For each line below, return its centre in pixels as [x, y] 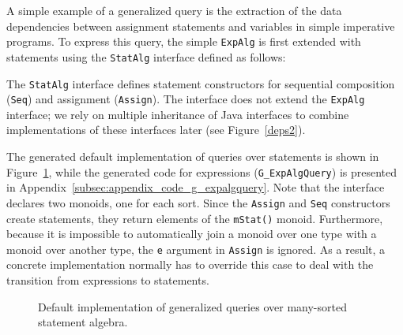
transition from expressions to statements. [108, 280]
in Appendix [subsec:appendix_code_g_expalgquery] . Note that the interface [196, 187]
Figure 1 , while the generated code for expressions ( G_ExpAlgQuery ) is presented [202, 171]
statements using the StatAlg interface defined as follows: [146, 56]
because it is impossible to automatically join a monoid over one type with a [192, 234]
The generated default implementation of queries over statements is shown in [193, 156]
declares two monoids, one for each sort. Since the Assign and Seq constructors [198, 202]
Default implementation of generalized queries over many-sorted [192, 306]
